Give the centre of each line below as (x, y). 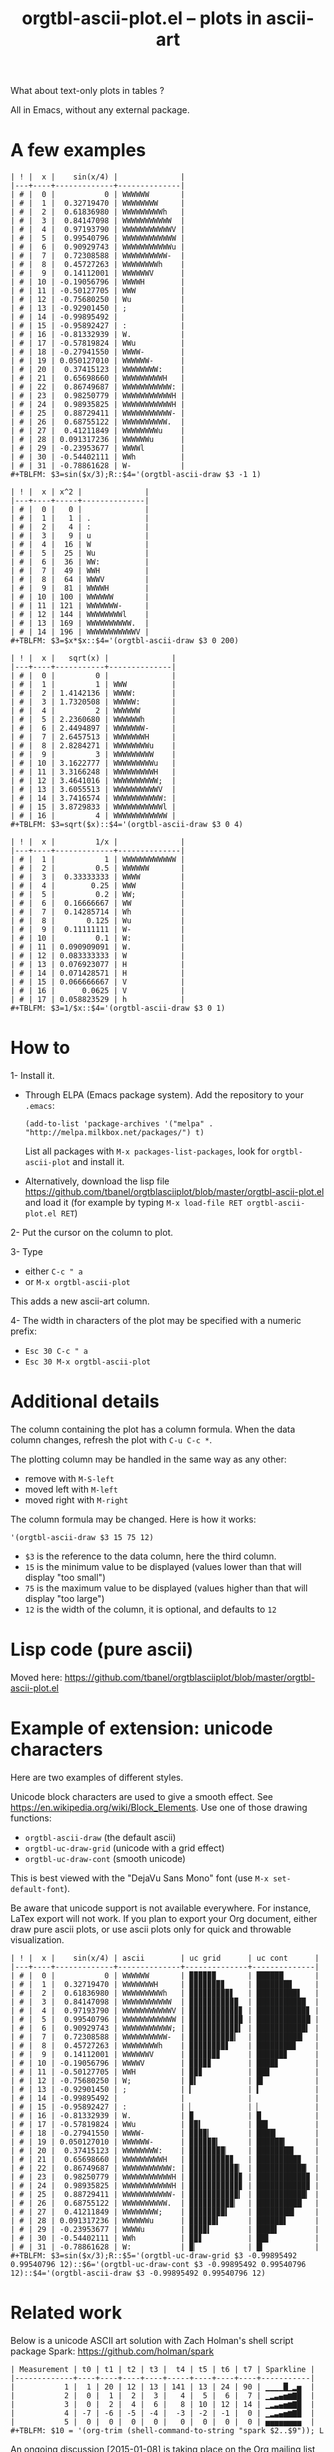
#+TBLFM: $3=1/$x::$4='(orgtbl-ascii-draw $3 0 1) (118, 1008)
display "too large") (64, 1598)
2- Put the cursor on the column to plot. (91, 1233)
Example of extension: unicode (141, 1728)
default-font (37, 1889)
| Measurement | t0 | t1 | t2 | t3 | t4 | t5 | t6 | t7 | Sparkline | (162, 2369)
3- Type (26, 1252)
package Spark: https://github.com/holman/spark (112, 2351)
